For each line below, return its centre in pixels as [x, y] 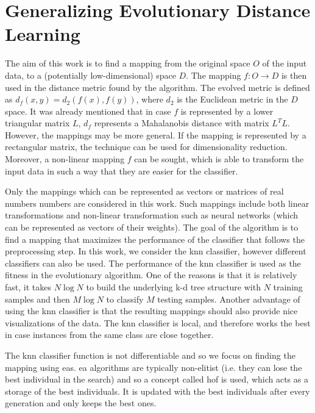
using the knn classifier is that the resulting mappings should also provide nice [151, 311]
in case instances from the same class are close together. [109, 335]
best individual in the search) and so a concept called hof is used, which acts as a [157, 379]
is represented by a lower [227, 111]
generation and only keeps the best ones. [81, 403]
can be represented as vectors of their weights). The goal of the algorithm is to [152, 227]
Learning [43, 34]
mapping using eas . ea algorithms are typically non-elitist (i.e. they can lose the [154, 367]
